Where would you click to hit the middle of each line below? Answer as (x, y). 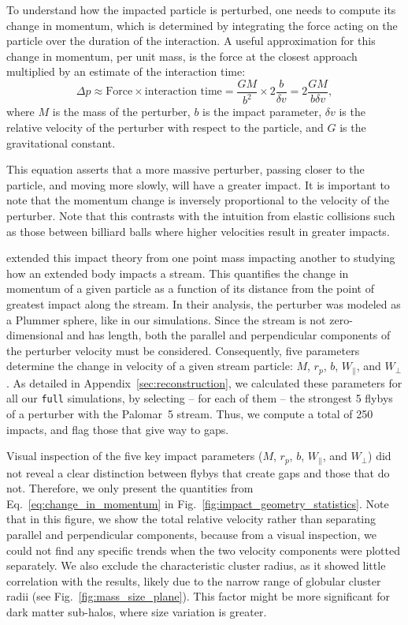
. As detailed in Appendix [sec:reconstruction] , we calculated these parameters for (204, 382)
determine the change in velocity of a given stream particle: (150, 366)
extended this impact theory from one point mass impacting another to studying (201, 258)
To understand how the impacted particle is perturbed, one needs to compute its (201, 9)
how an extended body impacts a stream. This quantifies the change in (178, 273)
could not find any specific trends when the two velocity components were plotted (204, 550)
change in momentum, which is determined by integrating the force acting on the (202, 25)
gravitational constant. (61, 142)
